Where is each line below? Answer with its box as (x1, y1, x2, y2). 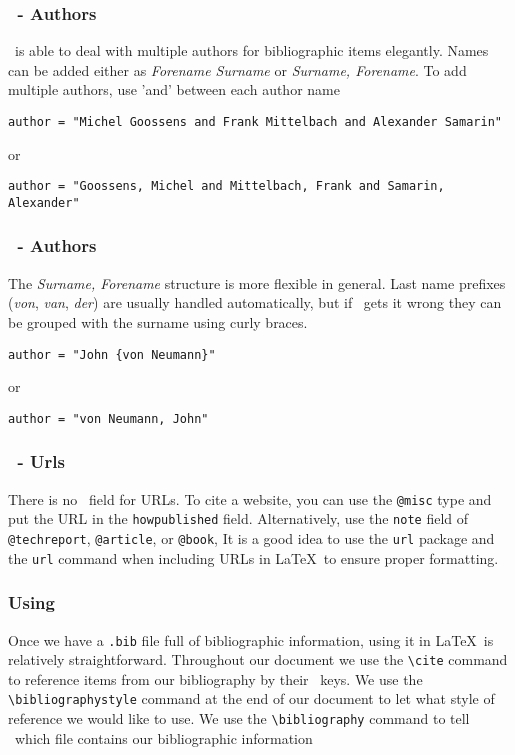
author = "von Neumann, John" (8, 411, 209, 426)
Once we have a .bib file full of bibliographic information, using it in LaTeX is (8, 629, 494, 650)
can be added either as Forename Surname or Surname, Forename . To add (8, 59, 467, 80)
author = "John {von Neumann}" (8, 347, 216, 362)
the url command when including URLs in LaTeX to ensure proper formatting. (8, 547, 499, 568)
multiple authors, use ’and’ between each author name (8, 79, 340, 100)
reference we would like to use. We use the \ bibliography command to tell (8, 708, 470, 729)
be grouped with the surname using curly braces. (8, 311, 308, 332)
